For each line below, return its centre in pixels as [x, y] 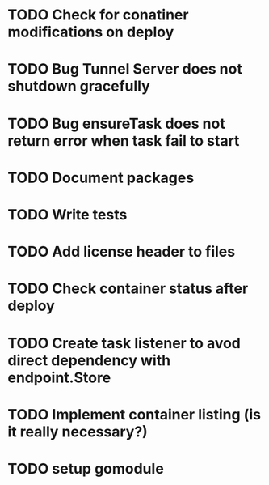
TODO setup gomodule [86, 468]
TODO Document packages [101, 178]
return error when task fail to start [124, 140]
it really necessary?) [78, 432]
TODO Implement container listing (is [134, 414]
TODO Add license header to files [122, 252]
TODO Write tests [67, 214]
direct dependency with [89, 360]
